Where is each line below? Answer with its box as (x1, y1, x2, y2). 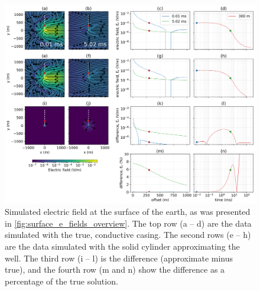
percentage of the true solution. (5, 274, 118, 287)
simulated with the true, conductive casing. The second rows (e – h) (5, 228, 251, 241)
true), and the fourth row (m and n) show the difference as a (5, 263, 225, 276)
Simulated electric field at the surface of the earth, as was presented (5, 205, 251, 218)
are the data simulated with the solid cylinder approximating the (5, 240, 240, 252)
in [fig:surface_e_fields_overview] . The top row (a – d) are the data (5, 217, 252, 229)
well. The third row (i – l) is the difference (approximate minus (5, 251, 233, 264)
